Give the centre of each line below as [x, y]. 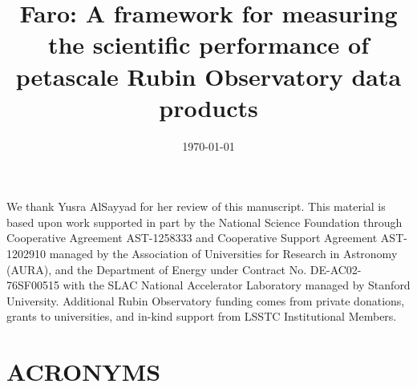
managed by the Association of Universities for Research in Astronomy [223, 254]
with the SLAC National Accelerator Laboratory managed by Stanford [237, 285]
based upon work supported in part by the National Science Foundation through [204, 222]
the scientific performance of [208, 44]
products [208, 107]
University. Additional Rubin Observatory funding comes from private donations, [206, 300]
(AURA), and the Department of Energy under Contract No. [157, 269]
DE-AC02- [336, 269]
